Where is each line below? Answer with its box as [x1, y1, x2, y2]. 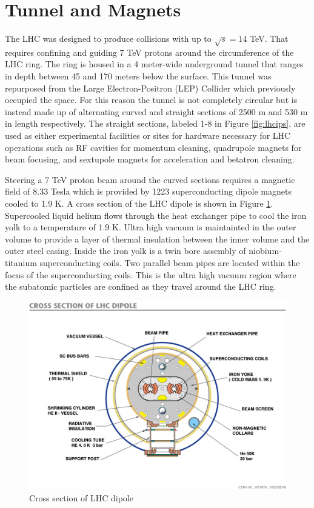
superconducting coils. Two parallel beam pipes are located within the [39, 256, 300, 269]
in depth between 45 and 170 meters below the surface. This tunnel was [5, 70, 272, 82]
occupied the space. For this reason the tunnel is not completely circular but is [5, 93, 298, 106]
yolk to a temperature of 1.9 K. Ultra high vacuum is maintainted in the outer [5, 221, 296, 233]
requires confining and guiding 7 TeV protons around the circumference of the [5, 45, 294, 58]
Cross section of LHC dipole [29, 491, 133, 504]
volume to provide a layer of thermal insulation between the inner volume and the [5, 232, 310, 245]
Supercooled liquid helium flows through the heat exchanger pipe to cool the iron [5, 209, 307, 221]
